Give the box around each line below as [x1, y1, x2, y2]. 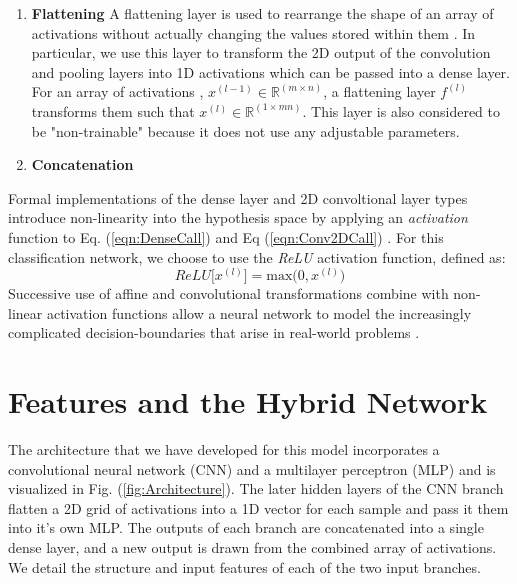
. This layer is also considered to [302, 100, 500, 121]
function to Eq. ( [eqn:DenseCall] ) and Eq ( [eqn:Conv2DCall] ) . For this [8, 226, 444, 247]
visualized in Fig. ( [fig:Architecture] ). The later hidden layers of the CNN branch [8, 478, 504, 499]
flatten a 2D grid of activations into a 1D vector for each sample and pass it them [8, 497, 509, 518]
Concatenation [31, 154, 134, 175]
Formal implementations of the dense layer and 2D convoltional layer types [8, 187, 468, 208]
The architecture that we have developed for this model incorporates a [8, 439, 440, 460]
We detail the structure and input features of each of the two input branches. [8, 556, 481, 577]
